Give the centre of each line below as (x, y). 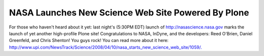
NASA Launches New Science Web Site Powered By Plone (129, 13)
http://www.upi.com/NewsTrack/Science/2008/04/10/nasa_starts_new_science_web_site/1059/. (106, 47)
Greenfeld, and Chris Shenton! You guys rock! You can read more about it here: (89, 41)
